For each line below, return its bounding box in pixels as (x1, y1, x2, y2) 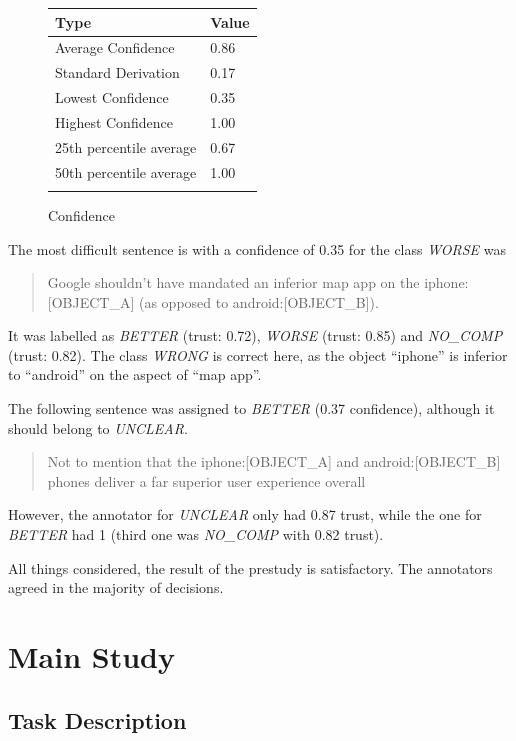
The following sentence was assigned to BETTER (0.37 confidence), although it (8, 398, 495, 419)
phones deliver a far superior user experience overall (47, 470, 366, 491)
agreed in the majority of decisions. (8, 577, 224, 598)
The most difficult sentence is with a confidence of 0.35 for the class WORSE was (8, 238, 507, 259)
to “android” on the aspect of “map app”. (8, 364, 262, 385)
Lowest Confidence (55, 87, 169, 108)
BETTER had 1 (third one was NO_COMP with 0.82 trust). (8, 524, 384, 545)
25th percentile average (55, 136, 197, 157)
